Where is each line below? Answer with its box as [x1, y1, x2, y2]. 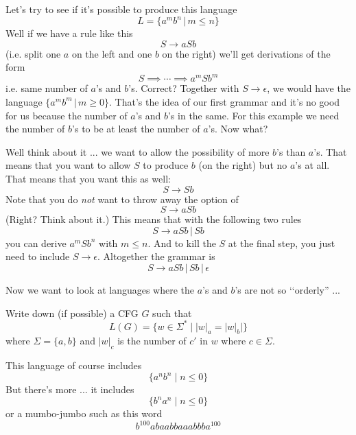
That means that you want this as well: [5, 171, 171, 185]
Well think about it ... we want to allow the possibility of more [5, 144, 270, 158]
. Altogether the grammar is [97, 249, 215, 263]
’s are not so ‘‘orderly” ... [235, 282, 340, 296]
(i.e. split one [5, 46, 61, 60]
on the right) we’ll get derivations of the [162, 46, 331, 60]
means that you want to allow [5, 158, 131, 172]
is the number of [117, 333, 187, 348]
